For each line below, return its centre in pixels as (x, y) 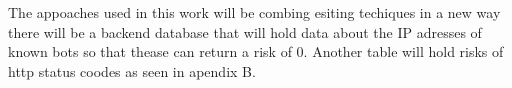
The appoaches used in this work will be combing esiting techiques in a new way (254, 12)
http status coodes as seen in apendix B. (132, 70)
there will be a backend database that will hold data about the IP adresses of (245, 31)
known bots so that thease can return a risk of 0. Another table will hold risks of (256, 51)
